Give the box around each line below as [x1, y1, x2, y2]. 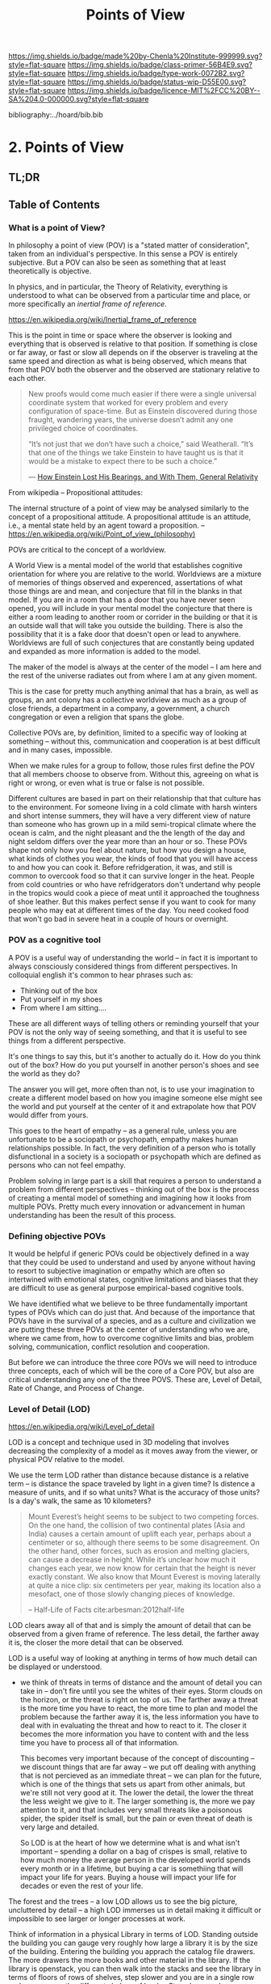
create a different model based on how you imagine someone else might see [8, 1092, 263, 1102]
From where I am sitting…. [19, 1003, 107, 1012]
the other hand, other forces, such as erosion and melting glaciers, [27, 1546, 250, 1556]
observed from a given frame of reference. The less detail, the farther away [8, 1629, 260, 1639]
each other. [8, 374, 47, 384]
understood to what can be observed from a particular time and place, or [8, 290, 251, 300]
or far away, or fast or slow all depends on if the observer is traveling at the [8, 348, 258, 358]
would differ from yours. [8, 1110, 89, 1120]
